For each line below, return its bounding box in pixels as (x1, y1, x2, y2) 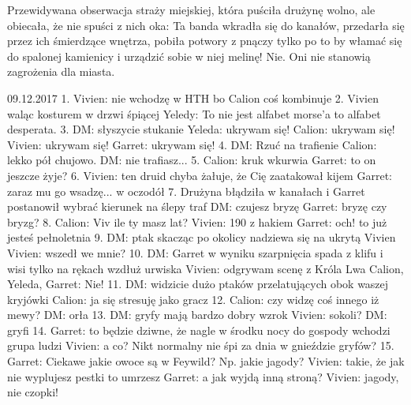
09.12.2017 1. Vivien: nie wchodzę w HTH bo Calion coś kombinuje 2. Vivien (7, 89, 379, 106)
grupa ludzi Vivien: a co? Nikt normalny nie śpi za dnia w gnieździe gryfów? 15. (7, 337, 394, 354)
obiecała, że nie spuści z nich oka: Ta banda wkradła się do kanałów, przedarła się (7, 17, 405, 33)
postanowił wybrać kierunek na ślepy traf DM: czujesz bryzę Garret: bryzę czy (7, 198, 387, 215)
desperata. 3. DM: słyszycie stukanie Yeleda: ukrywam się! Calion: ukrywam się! (7, 121, 395, 137)
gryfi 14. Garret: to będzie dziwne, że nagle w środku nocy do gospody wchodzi (7, 321, 390, 338)
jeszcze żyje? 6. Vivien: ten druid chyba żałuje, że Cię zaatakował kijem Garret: (7, 167, 392, 183)
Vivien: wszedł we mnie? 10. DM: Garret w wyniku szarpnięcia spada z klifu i (7, 244, 383, 261)
